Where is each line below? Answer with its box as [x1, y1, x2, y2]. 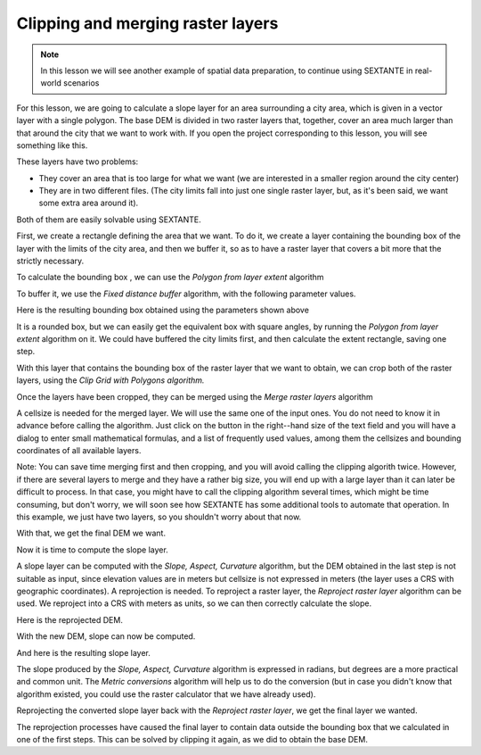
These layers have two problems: [16, 156, 139, 167]
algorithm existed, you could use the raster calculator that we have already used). [16, 688, 316, 700]
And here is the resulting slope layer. [16, 647, 151, 658]
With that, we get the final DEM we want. [16, 527, 167, 539]
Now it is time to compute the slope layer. [16, 544, 168, 555]
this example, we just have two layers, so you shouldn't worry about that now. [16, 511, 302, 522]
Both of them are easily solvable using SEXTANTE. [16, 214, 202, 225]
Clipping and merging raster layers [16, 13, 279, 33]
